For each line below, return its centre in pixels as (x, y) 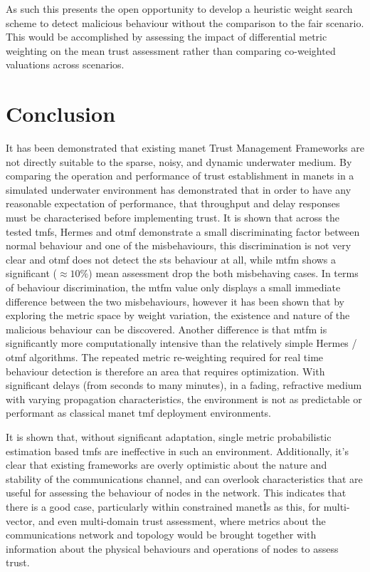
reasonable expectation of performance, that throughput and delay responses (173, 203)
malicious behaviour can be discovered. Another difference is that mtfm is (166, 329)
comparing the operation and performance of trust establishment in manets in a (180, 176)
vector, (21, 520)
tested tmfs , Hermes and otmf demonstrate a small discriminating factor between (183, 231)
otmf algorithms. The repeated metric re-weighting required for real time (165, 357)
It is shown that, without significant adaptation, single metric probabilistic (169, 436)
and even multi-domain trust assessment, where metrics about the (182, 520)
